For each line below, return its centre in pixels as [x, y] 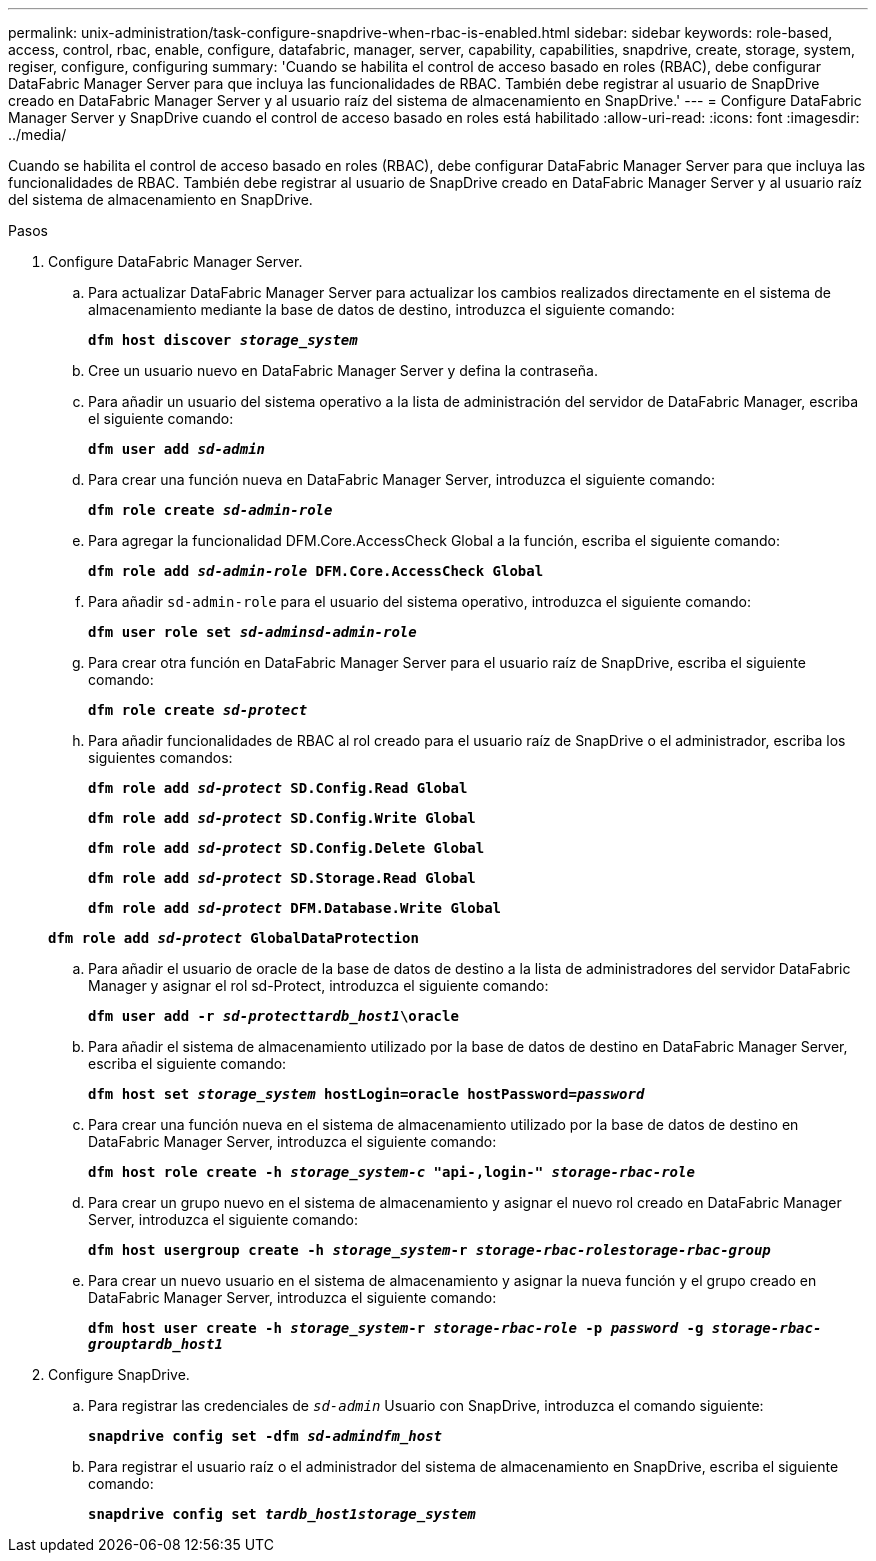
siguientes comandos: [160, 757]
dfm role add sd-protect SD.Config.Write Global [282, 818]
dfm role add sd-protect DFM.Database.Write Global [295, 908]
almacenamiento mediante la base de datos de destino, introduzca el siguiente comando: [381, 309]
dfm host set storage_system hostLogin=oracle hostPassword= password [366, 1094]
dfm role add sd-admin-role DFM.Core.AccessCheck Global [316, 571]
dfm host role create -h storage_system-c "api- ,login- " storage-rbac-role [391, 1172]
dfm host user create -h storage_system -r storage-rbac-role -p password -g [396, 1328]
